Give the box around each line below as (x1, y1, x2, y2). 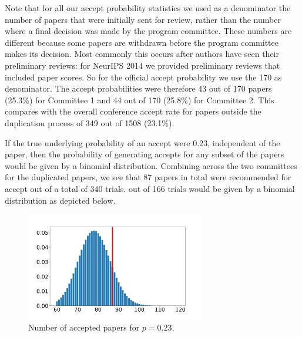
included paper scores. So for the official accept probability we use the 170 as (5, 70, 282, 83)
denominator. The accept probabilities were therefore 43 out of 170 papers (5, 82, 272, 95)
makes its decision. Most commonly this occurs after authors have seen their (5, 48, 279, 60)
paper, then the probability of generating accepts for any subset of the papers (5, 148, 284, 160)
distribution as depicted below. (5, 194, 116, 206)
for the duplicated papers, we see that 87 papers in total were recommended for (5, 171, 291, 183)
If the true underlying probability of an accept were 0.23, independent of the (5, 136, 280, 149)
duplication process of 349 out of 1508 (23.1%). (5, 116, 175, 129)
